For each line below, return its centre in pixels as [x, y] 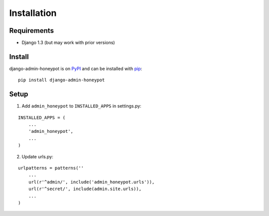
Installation [33, 13]
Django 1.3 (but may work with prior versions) [68, 43]
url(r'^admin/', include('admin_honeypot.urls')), [91, 182]
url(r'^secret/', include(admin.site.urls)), [85, 189]
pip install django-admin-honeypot [62, 80]
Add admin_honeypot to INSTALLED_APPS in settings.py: [81, 106]
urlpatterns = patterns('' [51, 168]
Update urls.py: [37, 156]
